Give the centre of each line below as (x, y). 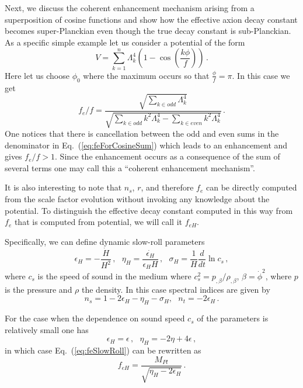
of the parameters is (233, 318)
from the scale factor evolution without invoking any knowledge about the (137, 199)
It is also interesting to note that (63, 187)
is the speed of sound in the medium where (114, 276)
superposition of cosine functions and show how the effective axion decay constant (151, 19)
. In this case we (261, 75)
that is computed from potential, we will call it (98, 222)
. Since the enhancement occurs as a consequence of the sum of (168, 156)
